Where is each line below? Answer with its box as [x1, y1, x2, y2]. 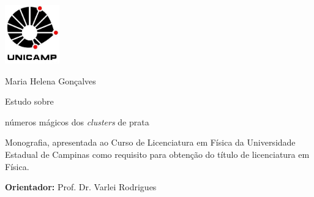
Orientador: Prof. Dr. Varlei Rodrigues [5, 180, 157, 193]
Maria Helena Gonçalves [5, 74, 96, 87]
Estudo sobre [5, 95, 54, 108]
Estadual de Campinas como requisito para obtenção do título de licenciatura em [5, 147, 310, 160]
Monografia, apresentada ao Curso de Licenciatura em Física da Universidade [5, 136, 296, 149]
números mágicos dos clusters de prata [5, 115, 149, 128]
